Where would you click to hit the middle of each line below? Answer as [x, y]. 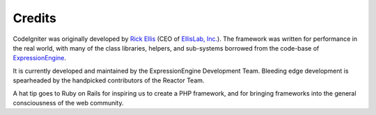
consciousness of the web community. [69, 103]
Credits [35, 18]
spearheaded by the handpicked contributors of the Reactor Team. [109, 80]
